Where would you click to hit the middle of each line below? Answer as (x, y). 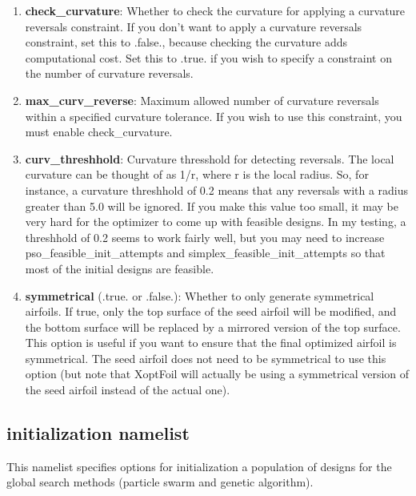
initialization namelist (98, 433)
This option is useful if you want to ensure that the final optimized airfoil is (211, 343)
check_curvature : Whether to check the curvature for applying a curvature (215, 10)
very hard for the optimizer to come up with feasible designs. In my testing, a (216, 222)
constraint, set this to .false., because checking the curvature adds (186, 42)
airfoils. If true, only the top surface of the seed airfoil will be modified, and (211, 311)
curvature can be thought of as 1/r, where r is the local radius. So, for (197, 174)
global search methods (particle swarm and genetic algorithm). (160, 482)
